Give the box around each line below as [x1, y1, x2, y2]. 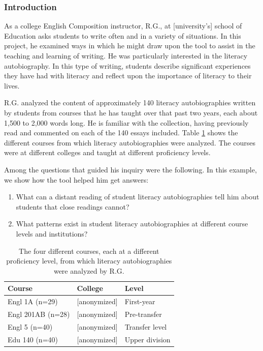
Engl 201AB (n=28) [8, 308, 70, 319]
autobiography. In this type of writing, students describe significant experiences [4, 60, 251, 71]
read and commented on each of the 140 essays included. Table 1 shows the [4, 127, 238, 138]
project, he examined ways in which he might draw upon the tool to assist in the [4, 40, 255, 51]
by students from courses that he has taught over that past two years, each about [4, 107, 258, 118]
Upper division [124, 334, 171, 344]
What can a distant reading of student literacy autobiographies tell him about [16, 191, 259, 202]
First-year [124, 296, 155, 307]
